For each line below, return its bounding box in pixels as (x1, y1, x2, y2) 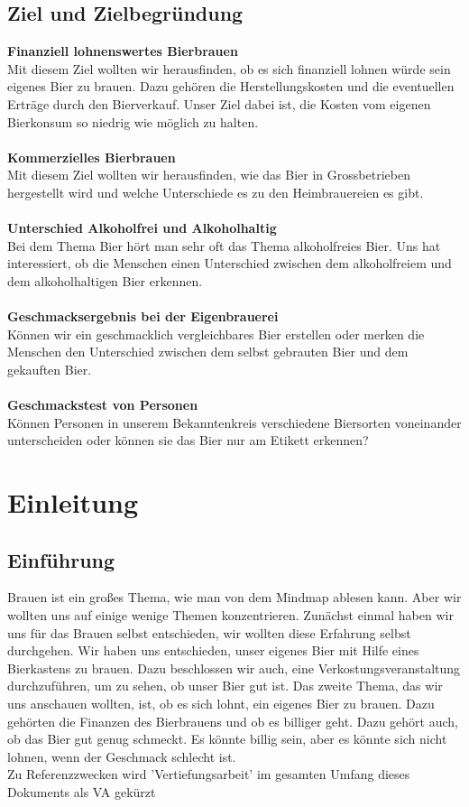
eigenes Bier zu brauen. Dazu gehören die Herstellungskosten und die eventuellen (7, 77, 455, 96)
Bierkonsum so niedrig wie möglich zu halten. (7, 112, 259, 131)
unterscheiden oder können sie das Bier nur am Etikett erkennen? (7, 431, 369, 450)
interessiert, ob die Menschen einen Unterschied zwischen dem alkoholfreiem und (7, 254, 452, 273)
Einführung (7, 545, 115, 573)
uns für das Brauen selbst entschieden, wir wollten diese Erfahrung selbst (7, 623, 411, 642)
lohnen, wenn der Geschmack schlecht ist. (7, 747, 236, 765)
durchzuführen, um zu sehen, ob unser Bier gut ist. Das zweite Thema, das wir (7, 676, 443, 695)
